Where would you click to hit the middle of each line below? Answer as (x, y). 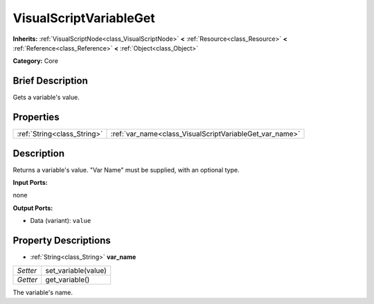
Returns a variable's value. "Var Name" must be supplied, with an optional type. (126, 170)
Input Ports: (30, 183)
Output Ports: (33, 208)
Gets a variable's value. (46, 98)
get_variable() (68, 279)
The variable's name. (43, 292)
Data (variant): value (61, 221)
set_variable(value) (76, 270)
